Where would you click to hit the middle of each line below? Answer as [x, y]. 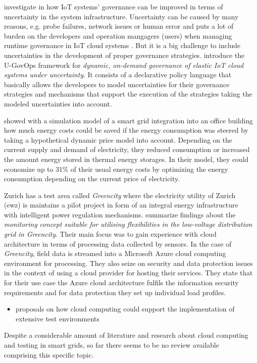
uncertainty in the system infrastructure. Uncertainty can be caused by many [121, 16]
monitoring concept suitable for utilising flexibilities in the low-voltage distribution [128, 224]
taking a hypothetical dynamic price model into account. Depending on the [118, 139]
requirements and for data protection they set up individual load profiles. [115, 292]
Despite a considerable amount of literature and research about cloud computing [126, 335]
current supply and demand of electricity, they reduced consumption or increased [127, 149]
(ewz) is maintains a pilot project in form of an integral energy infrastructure [121, 205]
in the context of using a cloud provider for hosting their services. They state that [128, 273]
